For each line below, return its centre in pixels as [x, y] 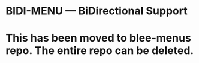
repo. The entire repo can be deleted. [100, 51]
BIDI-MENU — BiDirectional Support [97, 11]
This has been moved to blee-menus [98, 38]
